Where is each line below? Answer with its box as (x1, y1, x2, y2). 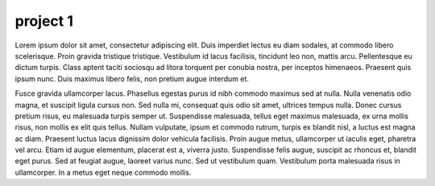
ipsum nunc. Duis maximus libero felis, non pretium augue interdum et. (14, 73, 250, 84)
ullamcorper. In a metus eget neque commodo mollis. (14, 167, 192, 177)
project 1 (14, 12, 74, 30)
